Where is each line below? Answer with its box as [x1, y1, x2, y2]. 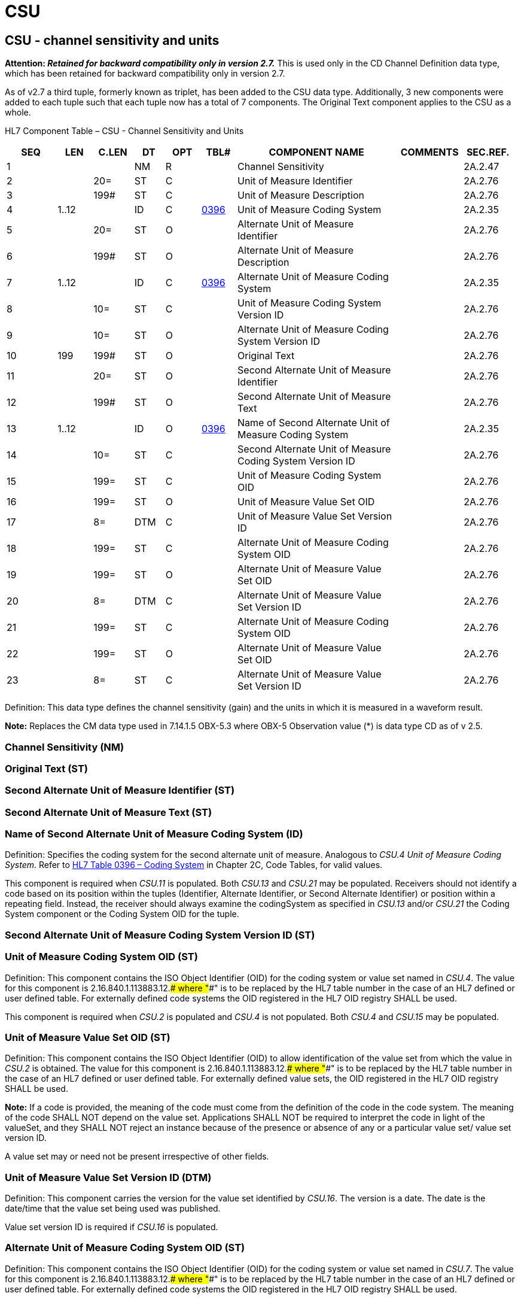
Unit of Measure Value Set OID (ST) [5, 1031, 170, 1043]
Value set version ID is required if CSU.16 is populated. [5, 1222, 218, 1233]
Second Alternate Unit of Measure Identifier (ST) [5, 784, 235, 797]
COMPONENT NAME [269, 146, 364, 159]
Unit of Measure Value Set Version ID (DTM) [5, 1171, 212, 1183]
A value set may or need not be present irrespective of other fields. [5, 1151, 269, 1162]
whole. [5, 107, 31, 118]
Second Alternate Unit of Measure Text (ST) [5, 806, 212, 818]
